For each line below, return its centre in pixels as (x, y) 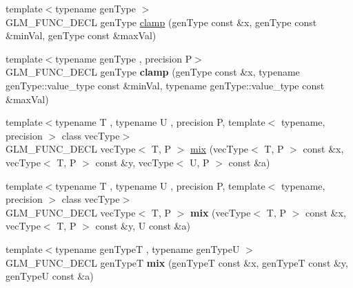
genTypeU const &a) (50, 276)
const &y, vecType (134, 162)
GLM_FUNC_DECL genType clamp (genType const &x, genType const (161, 22)
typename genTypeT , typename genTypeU (148, 248)
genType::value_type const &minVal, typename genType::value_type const (165, 85)
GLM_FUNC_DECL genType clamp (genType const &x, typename (153, 72)
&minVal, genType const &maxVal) (81, 35)
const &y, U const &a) (143, 226)
